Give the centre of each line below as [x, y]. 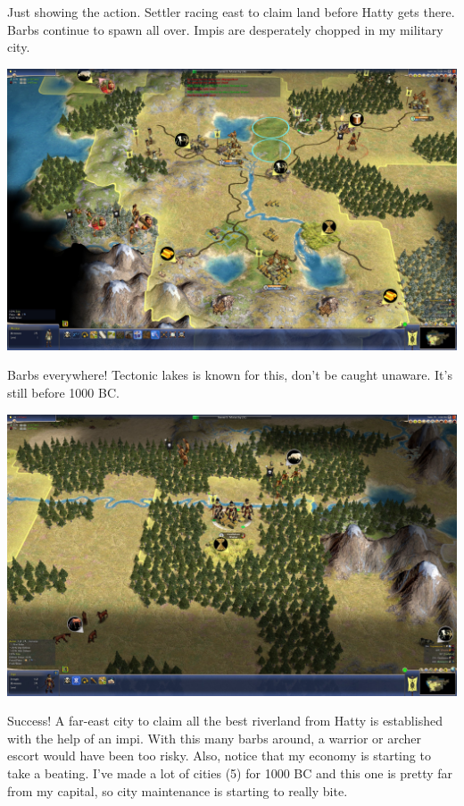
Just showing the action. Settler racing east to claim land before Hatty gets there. [231, 12]
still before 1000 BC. [63, 392]
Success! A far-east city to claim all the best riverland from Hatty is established [225, 721]
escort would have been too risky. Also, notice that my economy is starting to [219, 756]
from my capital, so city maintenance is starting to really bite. [178, 790]
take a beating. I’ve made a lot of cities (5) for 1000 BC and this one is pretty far [230, 772]
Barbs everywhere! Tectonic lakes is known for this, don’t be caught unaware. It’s [230, 375]
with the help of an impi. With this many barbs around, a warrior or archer [215, 738]
